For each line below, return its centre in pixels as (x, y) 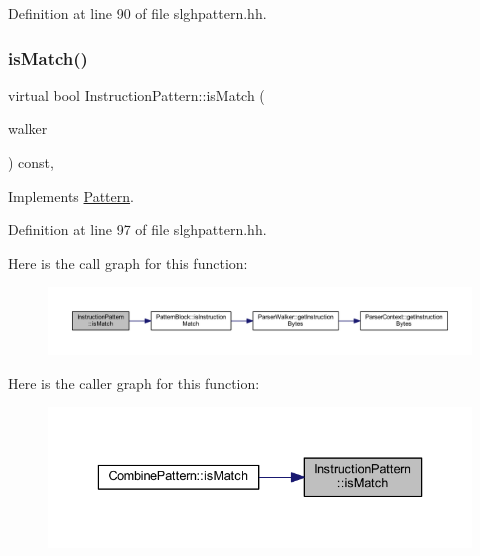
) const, (31, 162)
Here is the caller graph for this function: (134, 382)
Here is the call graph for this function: (128, 262)
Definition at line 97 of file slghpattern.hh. (137, 229)
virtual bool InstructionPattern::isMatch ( (136, 94)
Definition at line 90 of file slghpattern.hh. (137, 13)
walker (28, 128)
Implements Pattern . (71, 195)
